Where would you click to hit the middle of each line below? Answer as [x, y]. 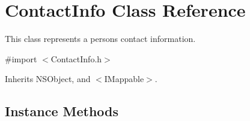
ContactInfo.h [76, 58]
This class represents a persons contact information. [100, 39]
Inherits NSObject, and [48, 79]
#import [21, 58]
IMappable [124, 79]
